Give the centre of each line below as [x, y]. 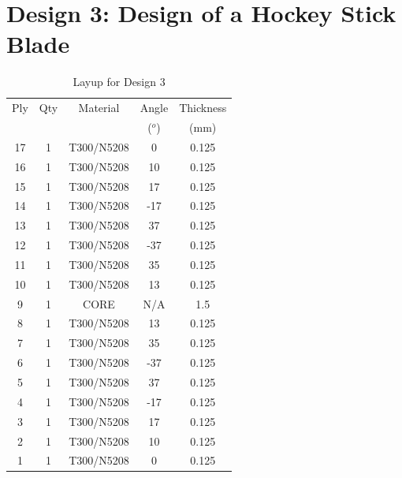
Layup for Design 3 [119, 82]
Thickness [203, 108]
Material [99, 108]
